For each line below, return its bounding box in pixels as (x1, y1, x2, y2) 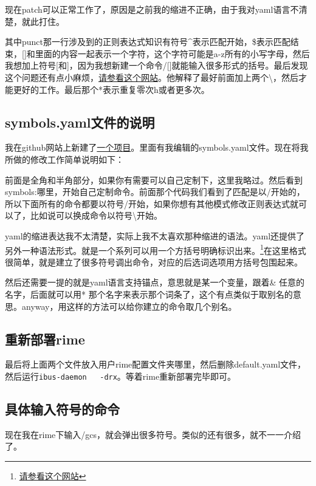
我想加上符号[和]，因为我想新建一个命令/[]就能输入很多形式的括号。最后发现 (5, 59, 308, 72)
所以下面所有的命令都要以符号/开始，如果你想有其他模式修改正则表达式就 (5, 197, 298, 210)
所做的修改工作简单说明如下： (5, 152, 124, 165)
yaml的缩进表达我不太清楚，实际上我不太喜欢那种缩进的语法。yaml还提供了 (5, 229, 305, 242)
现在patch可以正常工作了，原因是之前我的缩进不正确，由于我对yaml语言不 (5, 3, 299, 15)
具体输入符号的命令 (5, 399, 120, 418)
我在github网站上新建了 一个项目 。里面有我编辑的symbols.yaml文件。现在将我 (5, 141, 309, 154)
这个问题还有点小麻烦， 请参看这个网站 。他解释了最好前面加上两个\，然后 (5, 70, 298, 83)
